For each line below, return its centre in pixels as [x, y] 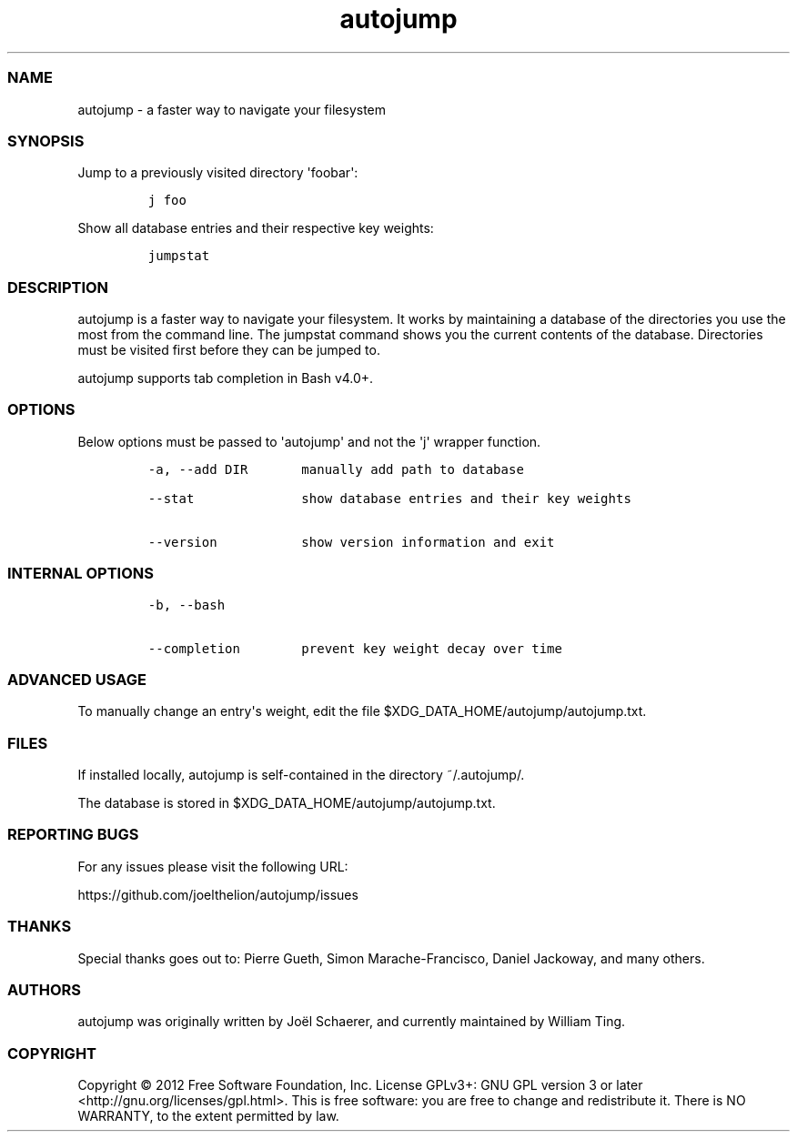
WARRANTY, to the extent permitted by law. [208, 1116]
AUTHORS [45, 989]
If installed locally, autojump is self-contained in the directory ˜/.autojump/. [301, 775]
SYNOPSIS [46, 141]
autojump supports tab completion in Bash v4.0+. [226, 378]
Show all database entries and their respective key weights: [256, 228]
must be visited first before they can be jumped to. [229, 350]
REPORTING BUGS [73, 835]
